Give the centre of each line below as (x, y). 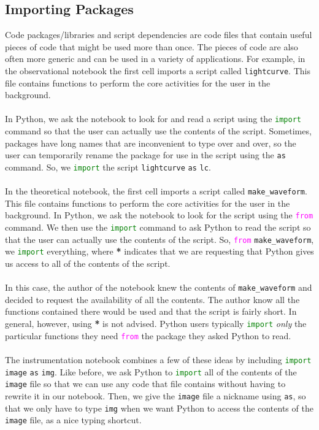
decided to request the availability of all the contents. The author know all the (152, 299)
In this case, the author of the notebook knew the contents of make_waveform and (159, 287)
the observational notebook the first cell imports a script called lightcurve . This (158, 70)
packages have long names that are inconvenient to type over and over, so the (151, 143)
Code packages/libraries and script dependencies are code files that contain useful (159, 35)
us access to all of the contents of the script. (88, 263)
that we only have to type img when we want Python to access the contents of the (159, 408)
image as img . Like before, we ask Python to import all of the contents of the (151, 371)
